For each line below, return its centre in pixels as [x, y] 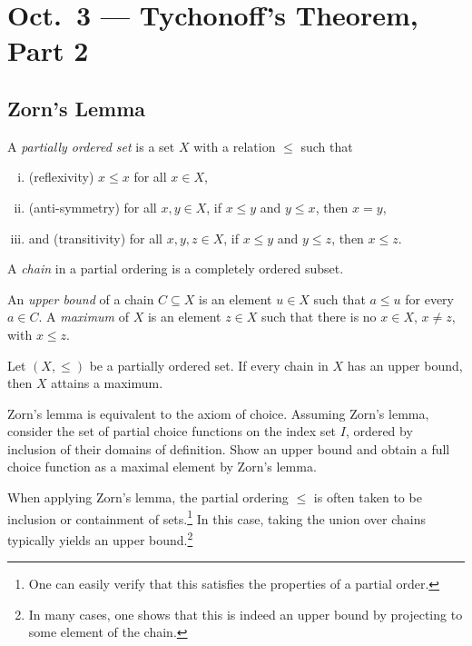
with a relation [235, 146]
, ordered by [379, 431]
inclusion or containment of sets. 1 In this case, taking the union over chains [216, 517]
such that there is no [319, 317]
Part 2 [48, 50]
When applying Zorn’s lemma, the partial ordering [148, 497]
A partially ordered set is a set [91, 146]
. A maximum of [84, 317]
